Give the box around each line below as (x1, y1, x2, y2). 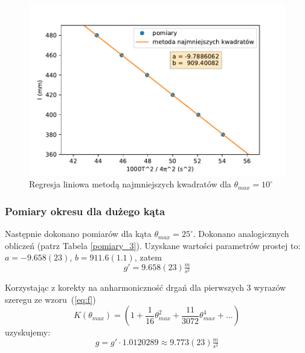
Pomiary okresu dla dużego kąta (5, 203, 165, 218)
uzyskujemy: (5, 326, 51, 338)
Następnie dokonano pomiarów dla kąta (5, 227, 152, 240)
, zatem (134, 251, 162, 264)
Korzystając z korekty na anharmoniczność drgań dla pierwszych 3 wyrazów (5, 280, 286, 293)
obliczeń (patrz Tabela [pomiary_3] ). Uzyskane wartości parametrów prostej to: (5, 239, 301, 251)
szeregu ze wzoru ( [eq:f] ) (5, 293, 96, 305)
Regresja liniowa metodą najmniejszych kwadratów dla (29, 178, 231, 190)
